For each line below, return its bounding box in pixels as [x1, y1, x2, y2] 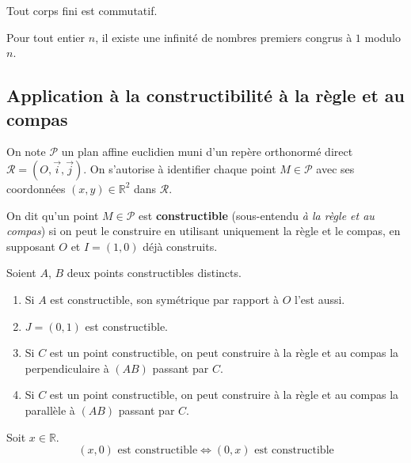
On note [6, 143, 46, 160]
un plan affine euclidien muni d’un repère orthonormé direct [61, 143, 353, 160]
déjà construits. [143, 237, 218, 254]
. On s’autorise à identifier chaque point [83, 160, 276, 176]
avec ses [316, 160, 355, 176]
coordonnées [6, 180, 66, 196]
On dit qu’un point [6, 207, 99, 223]
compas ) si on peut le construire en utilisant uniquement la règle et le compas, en [6, 222, 401, 239]
